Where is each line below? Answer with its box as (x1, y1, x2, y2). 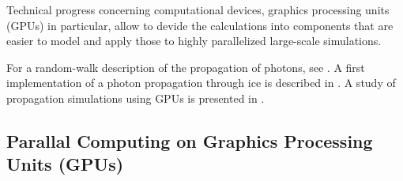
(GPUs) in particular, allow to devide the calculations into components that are (6, 17, 394, 33)
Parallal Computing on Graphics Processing (6, 128, 373, 153)
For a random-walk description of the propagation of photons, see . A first (6, 58, 365, 75)
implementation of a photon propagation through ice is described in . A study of (6, 74, 396, 91)
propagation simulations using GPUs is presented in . (6, 89, 265, 106)
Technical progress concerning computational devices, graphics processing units (6, 2, 390, 17)
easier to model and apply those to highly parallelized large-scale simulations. (6, 32, 382, 49)
